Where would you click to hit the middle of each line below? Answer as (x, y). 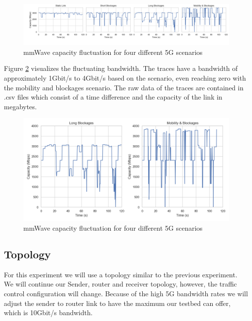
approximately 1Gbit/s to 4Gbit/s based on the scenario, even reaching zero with (125, 78)
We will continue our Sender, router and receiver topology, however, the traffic (120, 284)
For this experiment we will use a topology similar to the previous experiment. (121, 274)
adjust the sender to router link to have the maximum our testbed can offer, (117, 303)
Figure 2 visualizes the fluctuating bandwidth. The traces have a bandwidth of (121, 68)
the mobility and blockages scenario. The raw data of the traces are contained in (124, 87)
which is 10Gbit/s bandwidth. (48, 313)
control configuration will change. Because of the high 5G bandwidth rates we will (126, 294)
